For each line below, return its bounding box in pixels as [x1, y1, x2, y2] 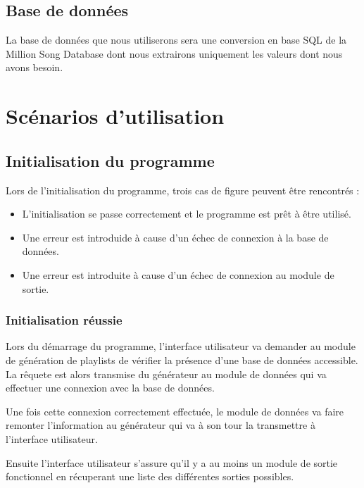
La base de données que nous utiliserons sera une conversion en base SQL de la [6, 32, 347, 47]
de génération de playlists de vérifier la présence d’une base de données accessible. [6, 352, 358, 367]
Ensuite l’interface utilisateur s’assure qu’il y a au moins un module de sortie [6, 455, 338, 470]
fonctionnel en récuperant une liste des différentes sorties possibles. [6, 469, 294, 484]
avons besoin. [6, 60, 63, 75]
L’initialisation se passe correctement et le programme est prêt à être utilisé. [22, 206, 351, 221]
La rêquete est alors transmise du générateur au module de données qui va [6, 366, 327, 381]
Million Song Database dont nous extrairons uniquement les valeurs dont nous [6, 46, 343, 61]
